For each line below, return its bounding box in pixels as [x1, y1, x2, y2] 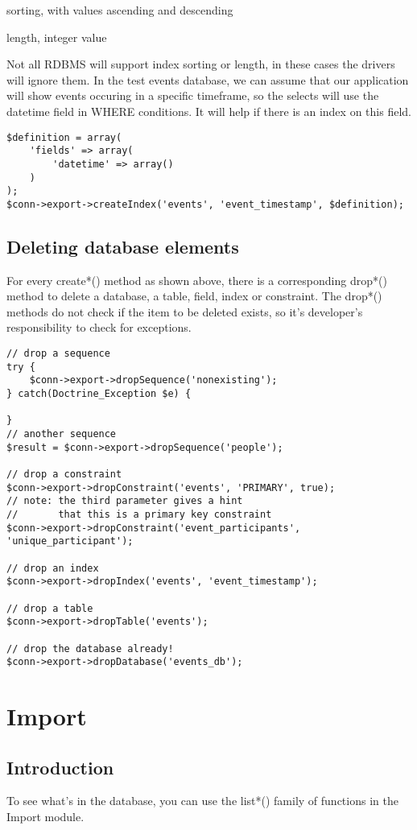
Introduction [6, 754, 114, 779]
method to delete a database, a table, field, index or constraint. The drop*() [6, 287, 382, 304]
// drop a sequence [6, 348, 110, 360]
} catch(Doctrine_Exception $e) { [6, 388, 192, 400]
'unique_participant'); [6, 535, 134, 547]
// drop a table [6, 602, 93, 614]
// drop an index [6, 562, 99, 574]
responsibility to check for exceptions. [6, 319, 192, 336]
